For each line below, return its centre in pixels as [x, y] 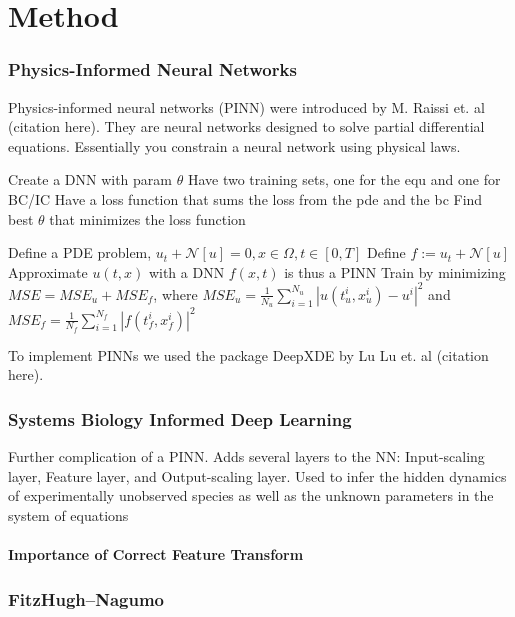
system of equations [68, 515]
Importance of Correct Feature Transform [156, 554]
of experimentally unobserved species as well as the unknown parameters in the [251, 495]
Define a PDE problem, [80, 252]
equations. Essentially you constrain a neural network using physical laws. [234, 145]
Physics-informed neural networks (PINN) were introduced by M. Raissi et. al [246, 106]
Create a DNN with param [90, 179]
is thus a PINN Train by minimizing [395, 271]
